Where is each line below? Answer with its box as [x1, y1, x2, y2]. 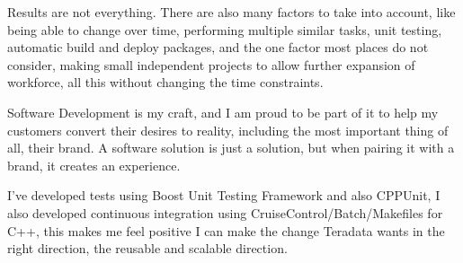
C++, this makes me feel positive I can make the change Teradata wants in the [7, 221, 445, 240]
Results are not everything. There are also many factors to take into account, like [7, 3, 456, 21]
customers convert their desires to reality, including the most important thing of [7, 120, 449, 139]
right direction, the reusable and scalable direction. [7, 239, 288, 258]
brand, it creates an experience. [7, 155, 181, 174]
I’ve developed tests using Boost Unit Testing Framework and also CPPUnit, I [7, 186, 441, 205]
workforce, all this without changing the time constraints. [7, 73, 324, 92]
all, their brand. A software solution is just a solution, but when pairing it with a [7, 138, 455, 157]
